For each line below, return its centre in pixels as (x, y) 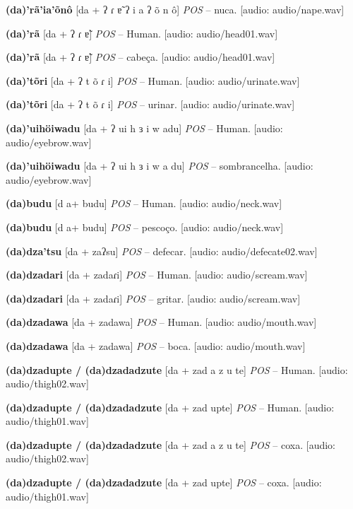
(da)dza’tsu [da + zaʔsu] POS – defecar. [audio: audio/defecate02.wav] (162, 251)
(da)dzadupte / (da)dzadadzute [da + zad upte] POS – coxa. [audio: (164, 482)
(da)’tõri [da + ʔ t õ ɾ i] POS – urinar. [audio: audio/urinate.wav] (150, 104)
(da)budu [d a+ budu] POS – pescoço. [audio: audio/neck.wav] (145, 227)
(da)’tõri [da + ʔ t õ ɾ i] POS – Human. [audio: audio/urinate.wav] (153, 80)
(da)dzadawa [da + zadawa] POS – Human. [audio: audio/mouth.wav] (161, 322)
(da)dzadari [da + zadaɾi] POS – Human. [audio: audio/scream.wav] (157, 275)
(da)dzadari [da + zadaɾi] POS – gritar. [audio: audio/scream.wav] (153, 298)
